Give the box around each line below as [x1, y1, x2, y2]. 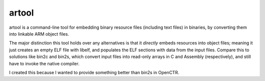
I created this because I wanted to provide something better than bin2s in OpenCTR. [9, 69, 179, 75]
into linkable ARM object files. [9, 31, 69, 37]
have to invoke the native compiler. [9, 61, 79, 66]
